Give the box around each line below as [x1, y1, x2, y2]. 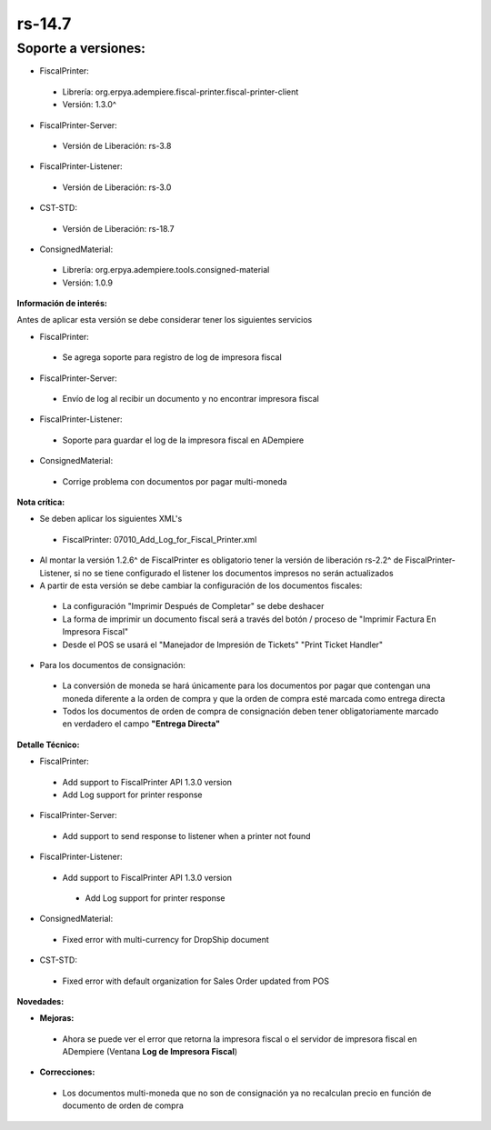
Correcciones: [39, 1066, 95, 1077]
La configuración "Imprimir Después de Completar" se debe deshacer [62, 601, 325, 612]
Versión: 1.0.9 [62, 277, 114, 288]
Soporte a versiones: [16, 40, 145, 56]
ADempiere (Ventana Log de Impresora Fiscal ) [62, 1046, 238, 1057]
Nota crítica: [16, 496, 65, 507]
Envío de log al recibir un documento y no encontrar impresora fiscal [62, 394, 320, 405]
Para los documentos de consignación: [39, 659, 186, 670]
